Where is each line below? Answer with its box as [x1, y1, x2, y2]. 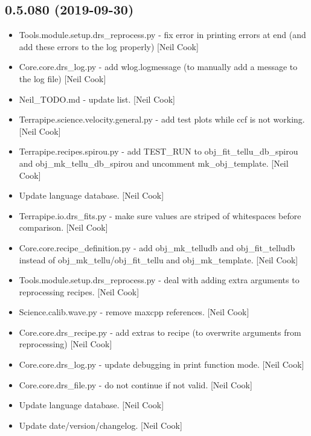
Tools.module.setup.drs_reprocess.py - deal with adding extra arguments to [19, 274, 300, 286]
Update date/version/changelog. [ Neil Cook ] [19, 418, 182, 431]
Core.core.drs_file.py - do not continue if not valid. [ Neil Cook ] [19, 378, 252, 391]
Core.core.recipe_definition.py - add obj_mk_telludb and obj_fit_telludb [19, 241, 295, 254]
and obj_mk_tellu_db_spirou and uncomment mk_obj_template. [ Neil [19, 156, 289, 169]
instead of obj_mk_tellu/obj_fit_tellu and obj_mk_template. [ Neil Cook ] [19, 253, 298, 266]
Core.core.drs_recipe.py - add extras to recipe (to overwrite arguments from [19, 325, 301, 338]
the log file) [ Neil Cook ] [19, 72, 106, 85]
